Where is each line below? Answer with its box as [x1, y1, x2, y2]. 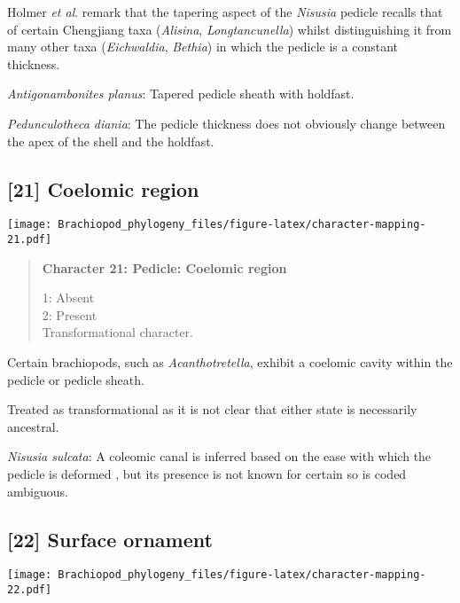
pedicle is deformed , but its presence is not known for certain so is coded [7, 465, 407, 483]
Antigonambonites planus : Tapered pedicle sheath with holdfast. [7, 84, 355, 103]
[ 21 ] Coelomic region [7, 175, 199, 202]
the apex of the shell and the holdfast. [7, 131, 214, 150]
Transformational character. [42, 323, 193, 341]
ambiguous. [7, 482, 68, 500]
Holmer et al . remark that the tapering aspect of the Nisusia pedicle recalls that [7, 3, 443, 20]
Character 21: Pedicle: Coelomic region [42, 258, 287, 277]
